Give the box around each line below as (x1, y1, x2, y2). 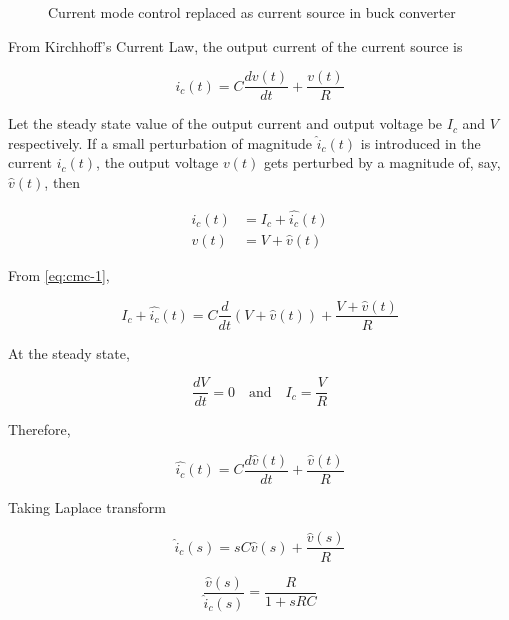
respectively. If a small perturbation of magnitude (8, 132, 313, 153)
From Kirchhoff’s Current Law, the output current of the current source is (8, 35, 463, 56)
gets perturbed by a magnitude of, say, (263, 152, 501, 173)
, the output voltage (96, 152, 219, 173)
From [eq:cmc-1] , (8, 264, 110, 285)
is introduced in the (360, 132, 481, 153)
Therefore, (8, 419, 71, 440)
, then (44, 172, 81, 193)
